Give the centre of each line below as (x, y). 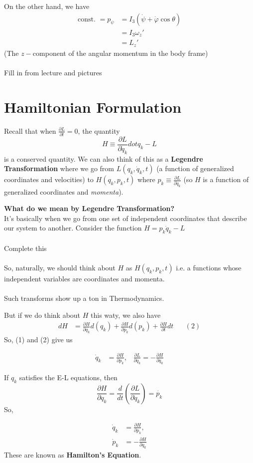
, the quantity (99, 130)
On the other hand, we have (47, 6)
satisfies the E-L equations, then (68, 377)
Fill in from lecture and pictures (53, 72)
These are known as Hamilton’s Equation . (73, 454)
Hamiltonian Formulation (93, 107)
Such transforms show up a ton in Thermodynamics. (84, 298)
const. (86, 19)
